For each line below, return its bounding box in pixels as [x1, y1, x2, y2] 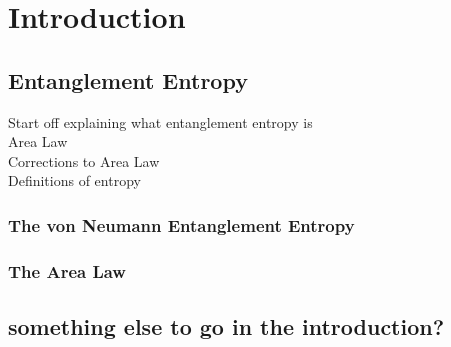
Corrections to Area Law [8, 150, 160, 171]
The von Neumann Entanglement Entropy [8, 212, 355, 237]
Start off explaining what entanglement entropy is [8, 111, 313, 132]
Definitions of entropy [8, 170, 141, 191]
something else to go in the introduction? [8, 311, 445, 342]
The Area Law [8, 258, 126, 283]
